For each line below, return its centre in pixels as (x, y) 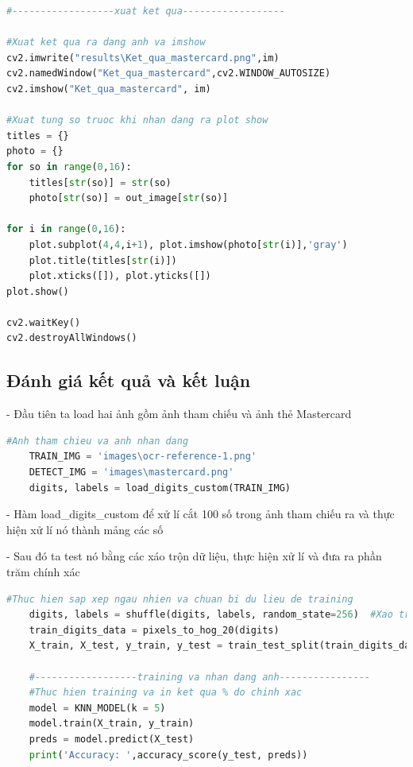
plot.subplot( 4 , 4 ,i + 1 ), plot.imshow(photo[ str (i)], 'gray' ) (188, 244)
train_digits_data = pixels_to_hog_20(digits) (154, 630)
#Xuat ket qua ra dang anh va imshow (106, 43)
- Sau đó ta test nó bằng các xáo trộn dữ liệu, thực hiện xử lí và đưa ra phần (194, 556)
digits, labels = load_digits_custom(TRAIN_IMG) (160, 488)
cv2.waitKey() (44, 322)
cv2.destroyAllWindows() (72, 338)
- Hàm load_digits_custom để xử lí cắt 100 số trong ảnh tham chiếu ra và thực (201, 514)
